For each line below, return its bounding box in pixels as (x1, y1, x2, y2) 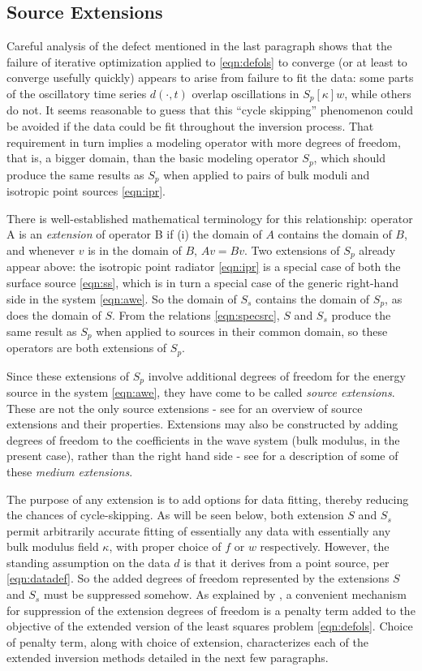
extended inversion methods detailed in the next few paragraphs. (6, 649, 329, 666)
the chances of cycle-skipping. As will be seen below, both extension (6, 506, 344, 523)
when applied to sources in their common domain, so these (96, 322, 388, 339)
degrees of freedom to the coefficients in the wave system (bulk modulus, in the (6, 431, 400, 448)
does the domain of (6, 307, 101, 323)
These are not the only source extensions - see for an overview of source (6, 399, 363, 416)
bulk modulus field (6, 538, 99, 555)
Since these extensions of (6, 367, 130, 384)
